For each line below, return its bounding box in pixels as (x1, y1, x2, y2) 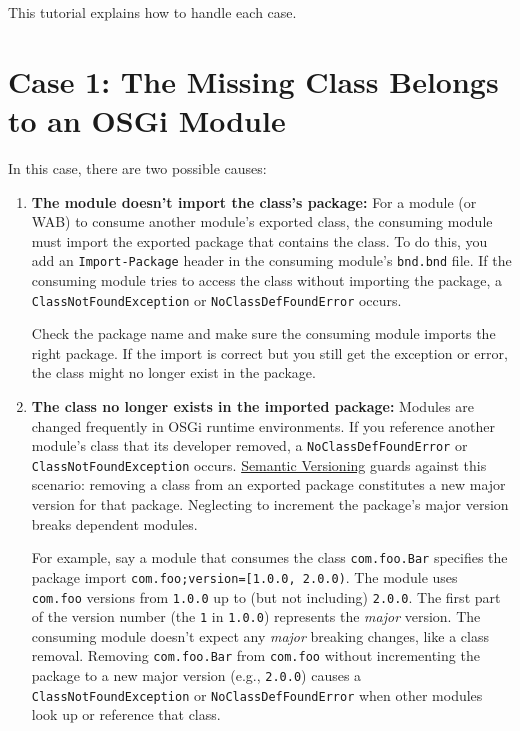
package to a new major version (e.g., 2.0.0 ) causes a (31, 665, 362, 686)
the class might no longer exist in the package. (31, 362, 316, 383)
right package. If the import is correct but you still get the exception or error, (31, 342, 508, 363)
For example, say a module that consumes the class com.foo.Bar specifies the (31, 547, 508, 568)
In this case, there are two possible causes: (8, 157, 267, 178)
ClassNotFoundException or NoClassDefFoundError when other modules (31, 684, 483, 705)
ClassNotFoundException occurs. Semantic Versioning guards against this (31, 454, 487, 475)
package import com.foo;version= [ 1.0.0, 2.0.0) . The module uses (31, 566, 458, 587)
